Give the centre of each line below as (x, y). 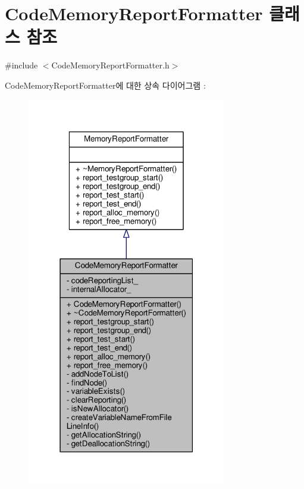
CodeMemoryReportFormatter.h (110, 65)
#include (21, 65)
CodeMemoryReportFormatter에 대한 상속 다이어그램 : (105, 85)
